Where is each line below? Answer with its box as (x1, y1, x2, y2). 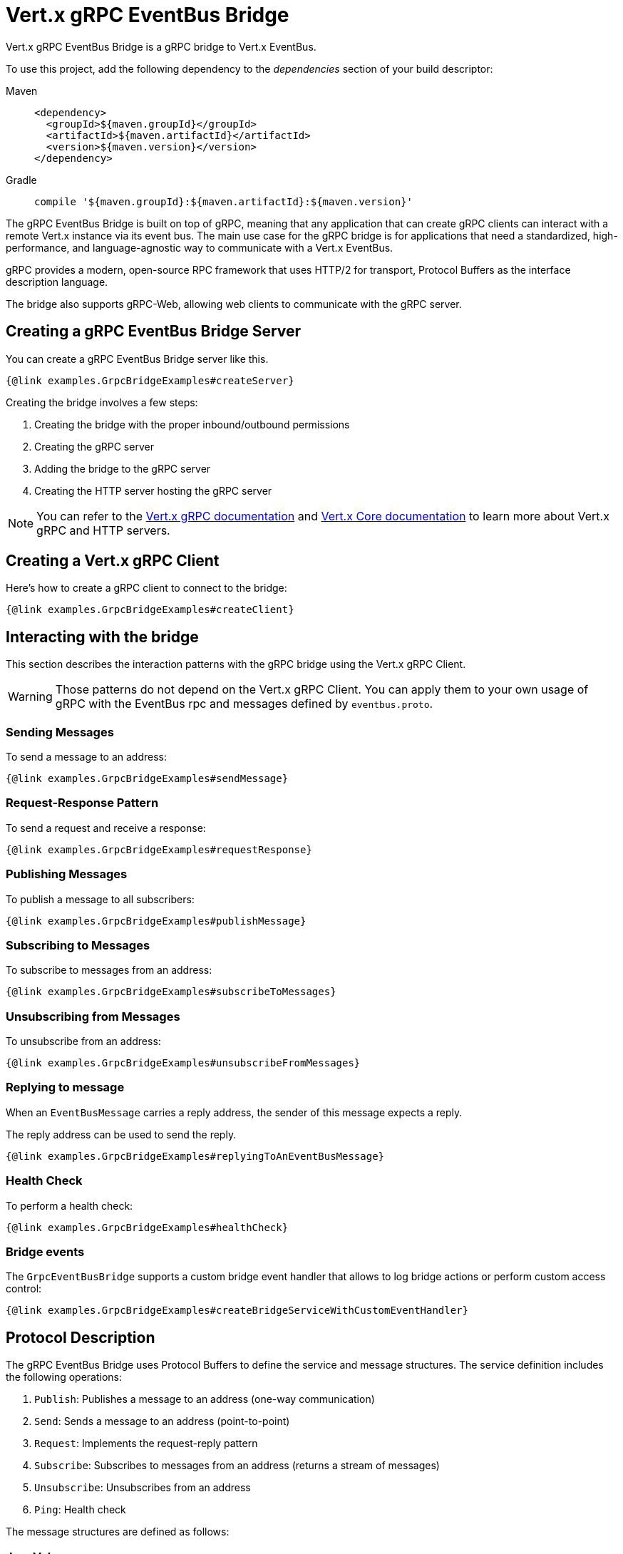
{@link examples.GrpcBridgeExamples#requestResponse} (6, 843, 312, 855)
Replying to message (6, 1080, 125, 1095)
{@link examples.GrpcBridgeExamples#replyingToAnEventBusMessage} (6, 1150, 385, 1162)
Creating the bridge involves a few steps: (6, 396, 198, 408)
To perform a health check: (6, 1199, 133, 1212)
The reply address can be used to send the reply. (6, 1128, 237, 1141)
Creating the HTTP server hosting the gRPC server (34, 484, 272, 497)
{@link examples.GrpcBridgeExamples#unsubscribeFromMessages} (6, 1057, 361, 1069)
